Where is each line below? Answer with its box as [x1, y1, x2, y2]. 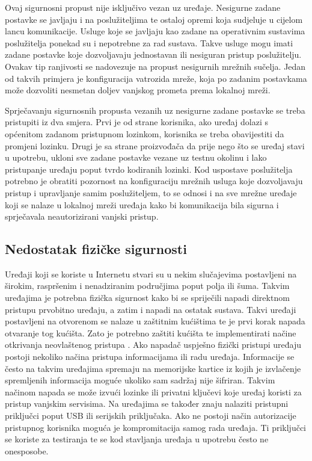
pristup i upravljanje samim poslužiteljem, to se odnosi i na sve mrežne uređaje [5, 186, 297, 199]
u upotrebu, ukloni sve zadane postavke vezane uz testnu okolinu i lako [5, 151, 267, 164]
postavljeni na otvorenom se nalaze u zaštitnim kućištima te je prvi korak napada [5, 315, 305, 327]
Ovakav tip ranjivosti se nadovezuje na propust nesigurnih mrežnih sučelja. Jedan [5, 60, 306, 72]
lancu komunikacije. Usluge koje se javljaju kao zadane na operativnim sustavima [5, 25, 305, 37]
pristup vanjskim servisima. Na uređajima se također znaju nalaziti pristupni [5, 397, 289, 410]
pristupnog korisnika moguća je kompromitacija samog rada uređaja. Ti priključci [5, 421, 307, 433]
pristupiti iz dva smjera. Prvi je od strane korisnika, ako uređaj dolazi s [5, 116, 268, 128]
